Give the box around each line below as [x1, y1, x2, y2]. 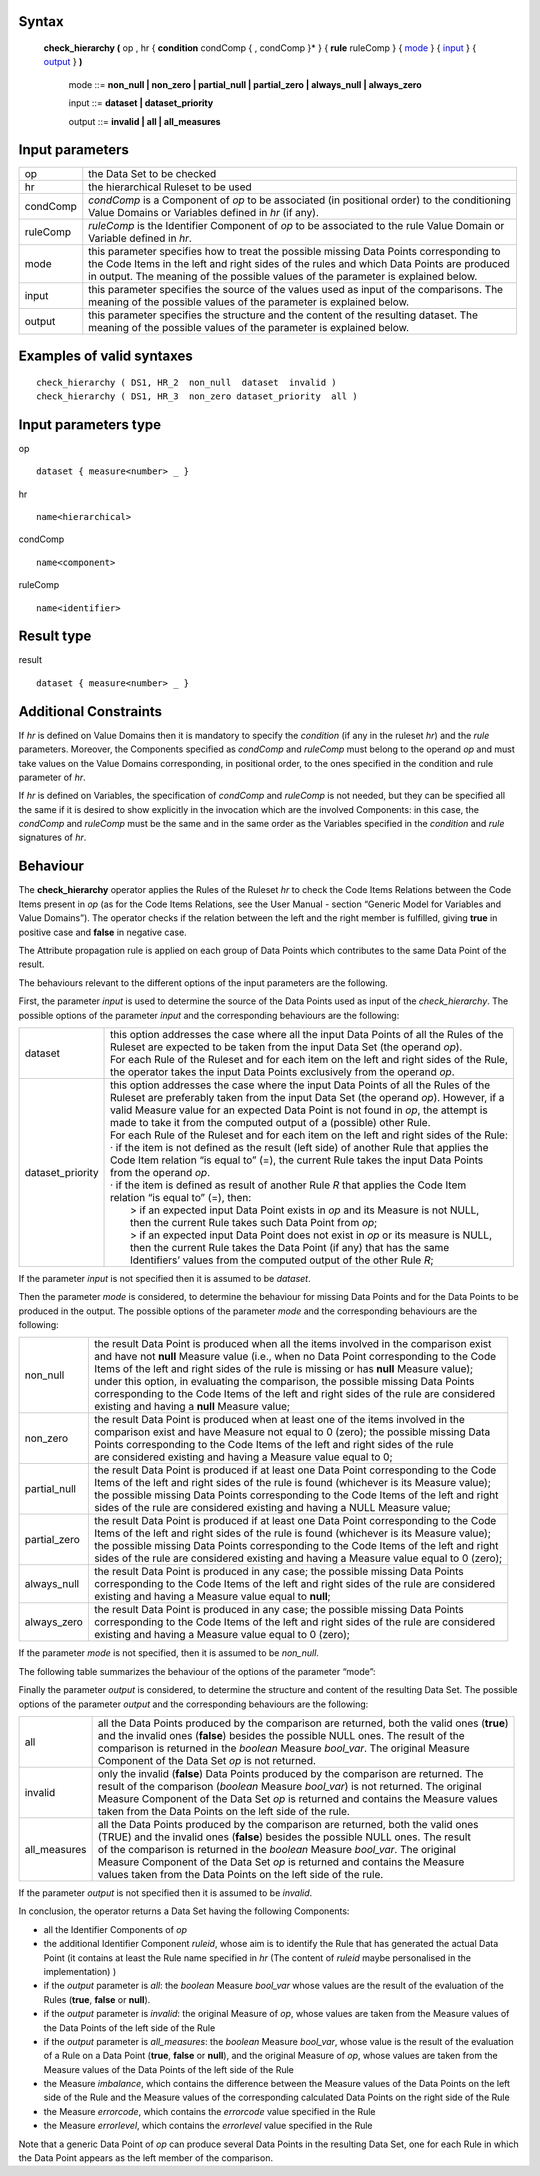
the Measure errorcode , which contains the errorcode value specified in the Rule [43, 2105, 376, 2117]
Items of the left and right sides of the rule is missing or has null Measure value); [93, 1362, 474, 1376]
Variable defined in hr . [88, 231, 192, 245]
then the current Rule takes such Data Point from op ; [130, 1215, 378, 1229]
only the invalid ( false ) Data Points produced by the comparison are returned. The [97, 1767, 484, 1781]
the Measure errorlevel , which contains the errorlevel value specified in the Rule [43, 2120, 374, 2132]
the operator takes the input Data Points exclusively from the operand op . [110, 1065, 455, 1079]
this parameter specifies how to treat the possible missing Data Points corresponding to [88, 245, 501, 259]
